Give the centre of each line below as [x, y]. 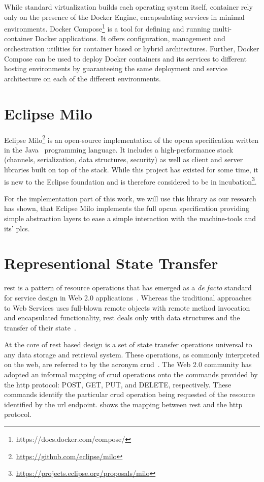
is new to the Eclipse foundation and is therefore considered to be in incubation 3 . [130, 180]
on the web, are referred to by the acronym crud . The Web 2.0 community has [128, 364]
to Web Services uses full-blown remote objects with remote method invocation [127, 307]
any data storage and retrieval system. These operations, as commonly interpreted [132, 354]
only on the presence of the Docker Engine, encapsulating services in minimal [124, 17]
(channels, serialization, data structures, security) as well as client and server [124, 159]
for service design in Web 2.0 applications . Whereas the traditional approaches [128, 297]
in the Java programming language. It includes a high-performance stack [119, 149]
